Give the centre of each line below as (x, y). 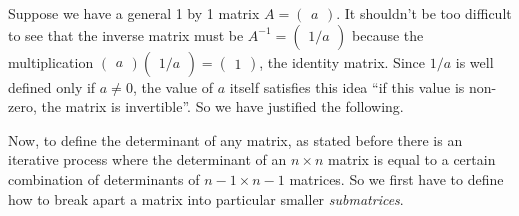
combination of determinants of (104, 178)
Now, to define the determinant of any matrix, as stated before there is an (235, 139)
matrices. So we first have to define (396, 178)
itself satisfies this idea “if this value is (347, 86)
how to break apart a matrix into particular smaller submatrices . (206, 198)
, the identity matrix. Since (342, 61)
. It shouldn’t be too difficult (424, 13)
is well (474, 61)
